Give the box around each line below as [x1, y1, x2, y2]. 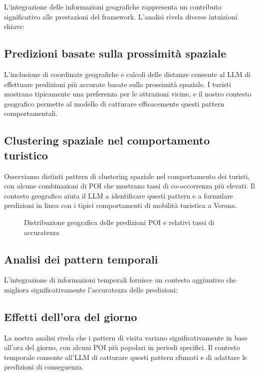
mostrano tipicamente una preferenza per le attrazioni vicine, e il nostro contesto [4, 88, 252, 99]
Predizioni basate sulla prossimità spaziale [4, 45, 227, 61]
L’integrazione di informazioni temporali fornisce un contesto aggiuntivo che [4, 274, 237, 285]
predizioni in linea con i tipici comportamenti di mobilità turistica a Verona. [4, 200, 237, 210]
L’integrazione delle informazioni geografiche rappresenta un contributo [4, 1, 222, 11]
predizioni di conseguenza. [4, 361, 84, 372]
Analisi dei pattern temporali [4, 251, 158, 266]
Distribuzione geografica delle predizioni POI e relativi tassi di [24, 216, 215, 227]
